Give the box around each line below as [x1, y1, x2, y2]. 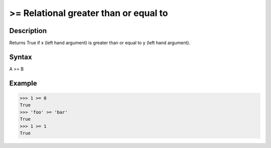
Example [9, 79, 37, 87]
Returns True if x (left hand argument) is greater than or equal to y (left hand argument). [9, 40, 191, 46]
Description [9, 26, 47, 35]
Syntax [9, 52, 32, 61]
